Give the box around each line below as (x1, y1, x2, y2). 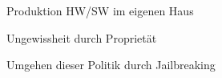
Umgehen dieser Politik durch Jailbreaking (6, 56, 216, 73)
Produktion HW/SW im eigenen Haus (6, 2, 194, 18)
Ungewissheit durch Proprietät (6, 29, 157, 46)
